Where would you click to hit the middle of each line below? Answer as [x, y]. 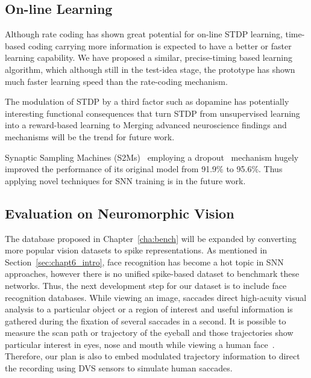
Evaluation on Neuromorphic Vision [120, 213]
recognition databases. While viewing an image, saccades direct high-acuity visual [156, 297]
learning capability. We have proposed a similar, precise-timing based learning [149, 57]
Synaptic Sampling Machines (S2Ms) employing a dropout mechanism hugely [152, 157]
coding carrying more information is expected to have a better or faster [160, 45]
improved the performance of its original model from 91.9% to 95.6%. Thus [144, 169]
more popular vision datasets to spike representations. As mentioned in [136, 250]
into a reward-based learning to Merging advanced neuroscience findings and [146, 125]
